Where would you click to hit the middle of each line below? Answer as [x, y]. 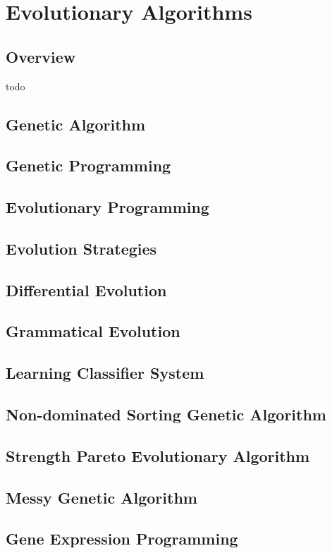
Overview [41, 56]
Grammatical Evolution [93, 331]
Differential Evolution [86, 290]
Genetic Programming [88, 165]
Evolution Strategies [81, 248]
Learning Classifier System [105, 373]
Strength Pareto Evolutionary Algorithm [158, 455]
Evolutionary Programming [107, 207]
